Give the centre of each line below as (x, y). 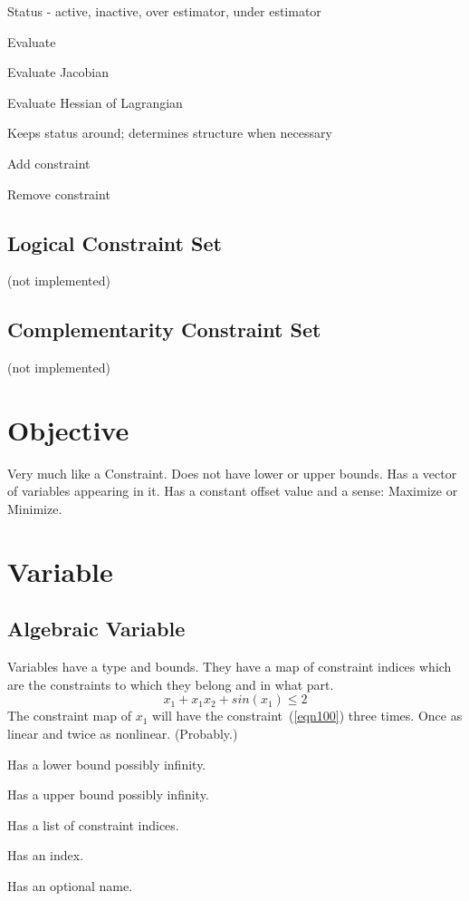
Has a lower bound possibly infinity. (107, 764)
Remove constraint (59, 194)
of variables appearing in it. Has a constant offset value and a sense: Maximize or (233, 491)
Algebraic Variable (96, 629)
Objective (68, 429)
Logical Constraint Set (115, 242)
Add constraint (49, 163)
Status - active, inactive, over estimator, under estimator (164, 11)
